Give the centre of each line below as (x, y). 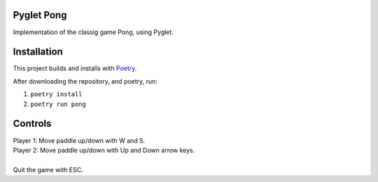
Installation (38, 52)
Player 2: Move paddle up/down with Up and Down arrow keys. (104, 150)
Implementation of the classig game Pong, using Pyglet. (93, 32)
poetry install (57, 94)
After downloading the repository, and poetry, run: (85, 81)
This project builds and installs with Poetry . (75, 68)
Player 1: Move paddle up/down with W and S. (79, 140)
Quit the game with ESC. (48, 169)
